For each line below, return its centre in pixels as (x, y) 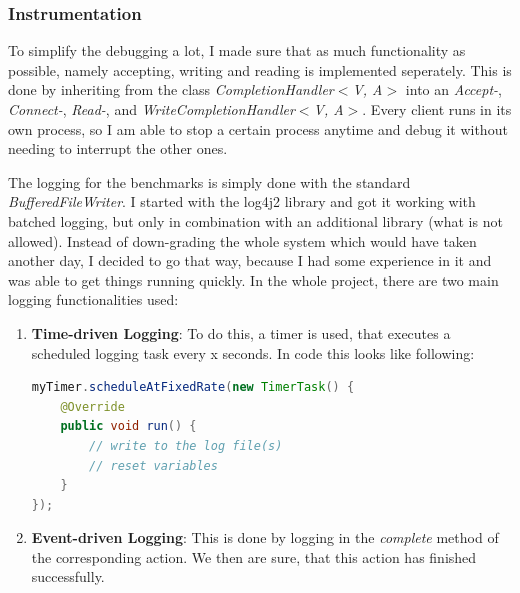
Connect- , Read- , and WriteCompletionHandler (151, 109)
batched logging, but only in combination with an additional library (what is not (255, 220)
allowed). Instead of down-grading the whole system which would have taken (242, 240)
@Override (92, 406)
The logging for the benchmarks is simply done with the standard (209, 181)
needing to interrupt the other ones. (118, 148)
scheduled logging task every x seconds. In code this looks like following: (253, 352)
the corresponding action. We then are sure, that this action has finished (254, 556)
